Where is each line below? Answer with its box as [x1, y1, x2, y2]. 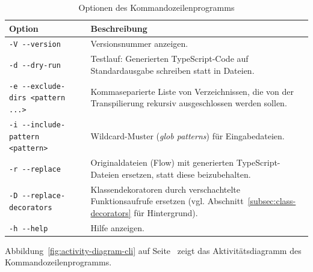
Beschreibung [90, 22, 147, 34]
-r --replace [9, 165, 61, 174]
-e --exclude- [9, 82, 66, 91]
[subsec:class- [247, 195, 296, 207]
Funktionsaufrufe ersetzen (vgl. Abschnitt [90, 195, 244, 207]
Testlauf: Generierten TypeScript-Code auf [90, 52, 249, 65]
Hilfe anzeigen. [90, 221, 144, 234]
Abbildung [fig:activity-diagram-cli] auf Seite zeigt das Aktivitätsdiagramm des [5, 244, 302, 256]
